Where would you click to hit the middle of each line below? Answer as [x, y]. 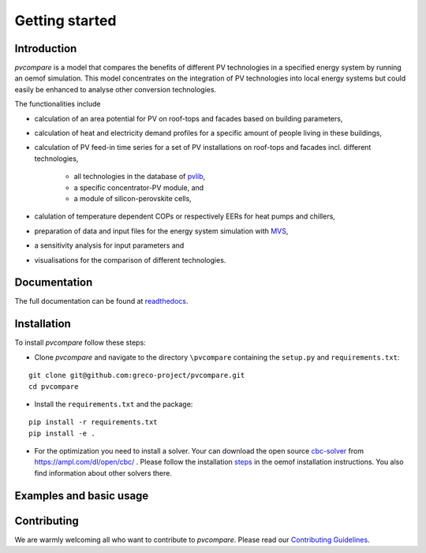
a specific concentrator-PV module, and [139, 187]
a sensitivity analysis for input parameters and [109, 245]
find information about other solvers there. [103, 473]
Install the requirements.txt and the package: [114, 404]
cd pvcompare [54, 386]
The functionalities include [58, 104]
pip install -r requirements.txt [93, 422]
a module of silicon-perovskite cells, [133, 198]
